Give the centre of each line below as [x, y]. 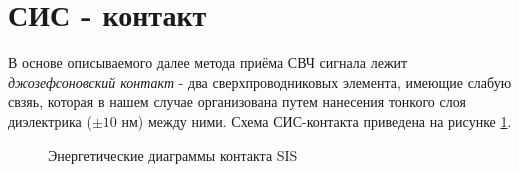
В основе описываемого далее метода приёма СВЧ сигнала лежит [208, 62]
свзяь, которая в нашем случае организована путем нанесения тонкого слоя [237, 101]
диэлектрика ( [50, 120]
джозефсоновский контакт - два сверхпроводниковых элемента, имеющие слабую [260, 81]
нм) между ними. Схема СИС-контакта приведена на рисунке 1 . [316, 120]
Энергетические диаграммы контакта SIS [173, 154]
